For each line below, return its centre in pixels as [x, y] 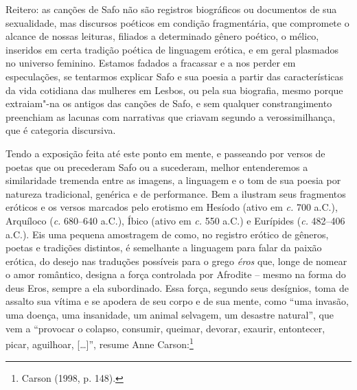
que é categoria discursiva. [61, 130]
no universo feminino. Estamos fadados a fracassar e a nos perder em [151, 63]
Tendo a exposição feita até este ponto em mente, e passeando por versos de [165, 153]
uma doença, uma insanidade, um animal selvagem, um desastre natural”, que [170, 315]
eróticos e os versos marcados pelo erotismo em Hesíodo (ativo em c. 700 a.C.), [172, 207]
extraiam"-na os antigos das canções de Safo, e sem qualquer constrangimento [169, 103]
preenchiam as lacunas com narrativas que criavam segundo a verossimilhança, [171, 116]
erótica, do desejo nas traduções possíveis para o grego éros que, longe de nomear [176, 261]
